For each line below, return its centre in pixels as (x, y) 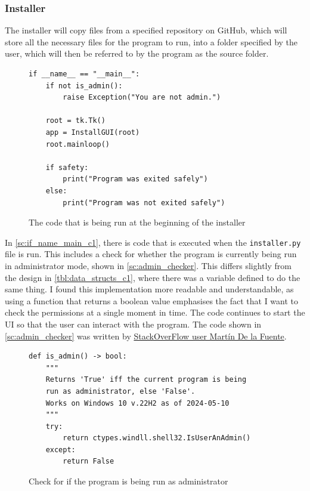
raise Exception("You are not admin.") (142, 98)
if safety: (67, 167)
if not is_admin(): (84, 86)
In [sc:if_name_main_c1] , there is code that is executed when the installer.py (153, 242)
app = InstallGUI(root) (93, 132)
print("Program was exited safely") (135, 179)
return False (89, 461)
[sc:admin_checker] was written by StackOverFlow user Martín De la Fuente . (146, 336)
